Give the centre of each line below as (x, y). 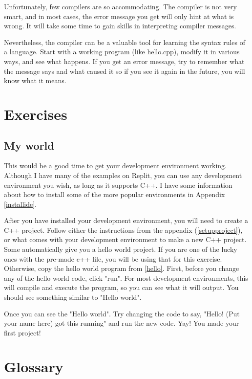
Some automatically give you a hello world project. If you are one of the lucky (121, 249)
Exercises (36, 114)
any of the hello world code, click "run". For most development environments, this (126, 278)
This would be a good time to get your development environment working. (115, 166)
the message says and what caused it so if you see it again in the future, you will (125, 71)
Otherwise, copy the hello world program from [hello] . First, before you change (122, 268)
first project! (22, 332)
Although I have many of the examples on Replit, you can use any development (123, 175)
